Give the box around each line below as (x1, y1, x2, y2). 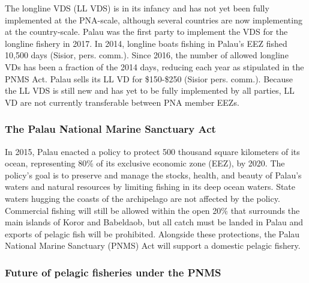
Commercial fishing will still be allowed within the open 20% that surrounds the (5, 204, 300, 216)
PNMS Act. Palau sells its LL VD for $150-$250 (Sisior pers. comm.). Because (5, 72, 293, 85)
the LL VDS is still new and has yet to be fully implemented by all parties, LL (5, 84, 295, 97)
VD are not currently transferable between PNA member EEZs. (5, 96, 239, 108)
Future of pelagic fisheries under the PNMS (5, 264, 221, 279)
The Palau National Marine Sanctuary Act (5, 121, 216, 136)
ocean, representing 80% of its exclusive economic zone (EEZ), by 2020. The (5, 157, 285, 169)
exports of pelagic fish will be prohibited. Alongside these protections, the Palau (5, 227, 300, 240)
